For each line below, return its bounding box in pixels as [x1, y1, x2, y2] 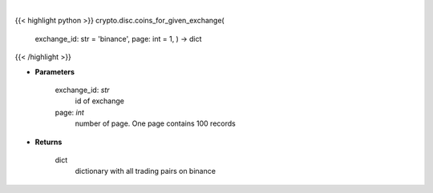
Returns [34, 137, 63, 147]
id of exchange [75, 96, 124, 106]
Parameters [34, 66, 75, 76]
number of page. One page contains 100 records [75, 119, 236, 128]
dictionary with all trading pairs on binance [75, 167, 216, 176]
